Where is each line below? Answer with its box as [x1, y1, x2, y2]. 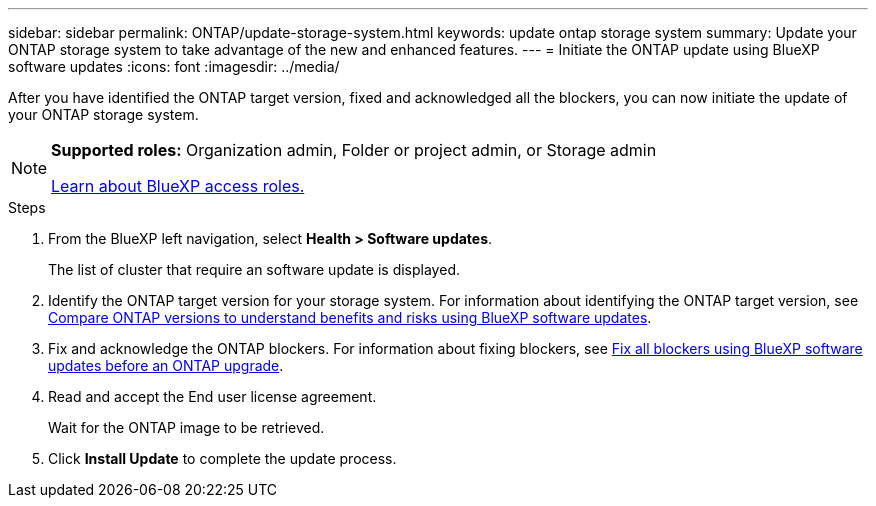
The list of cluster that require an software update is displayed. [48, 261, 460, 278]
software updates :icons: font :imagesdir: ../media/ [8, 58, 340, 75]
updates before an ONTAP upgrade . [48, 357, 284, 374]
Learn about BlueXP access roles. [51, 176, 305, 196]
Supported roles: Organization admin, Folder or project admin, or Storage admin [51, 140, 657, 160]
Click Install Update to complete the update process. [48, 450, 397, 467]
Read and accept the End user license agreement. [48, 388, 377, 405]
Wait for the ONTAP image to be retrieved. [48, 419, 325, 436]
